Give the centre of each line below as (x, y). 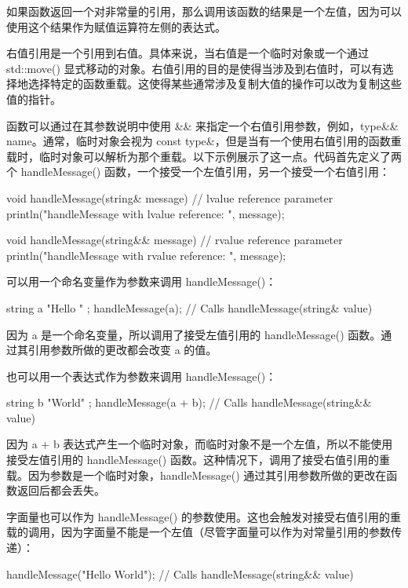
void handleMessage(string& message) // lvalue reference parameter (170, 197)
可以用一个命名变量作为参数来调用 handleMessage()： (142, 281)
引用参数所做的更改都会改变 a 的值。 (122, 350)
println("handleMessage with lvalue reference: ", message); (146, 213)
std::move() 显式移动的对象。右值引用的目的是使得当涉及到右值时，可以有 (195, 68)
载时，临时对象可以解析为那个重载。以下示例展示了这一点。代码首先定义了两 (204, 156)
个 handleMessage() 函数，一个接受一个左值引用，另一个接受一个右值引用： (198, 172)
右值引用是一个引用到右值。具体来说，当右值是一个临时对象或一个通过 (188, 53)
